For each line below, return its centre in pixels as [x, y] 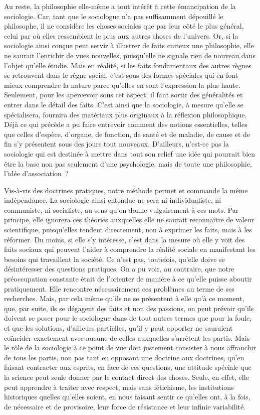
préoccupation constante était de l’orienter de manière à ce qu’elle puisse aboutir [128, 279]
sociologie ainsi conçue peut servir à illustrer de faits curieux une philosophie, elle [129, 45]
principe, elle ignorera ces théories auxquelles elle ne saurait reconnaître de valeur [129, 220]
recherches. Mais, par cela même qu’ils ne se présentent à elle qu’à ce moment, [124, 298]
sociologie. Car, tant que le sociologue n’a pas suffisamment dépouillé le [114, 16]
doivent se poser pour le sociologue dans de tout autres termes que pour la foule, [128, 318]
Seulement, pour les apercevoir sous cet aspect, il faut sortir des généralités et [123, 95]
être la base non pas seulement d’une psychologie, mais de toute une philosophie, [128, 163]
